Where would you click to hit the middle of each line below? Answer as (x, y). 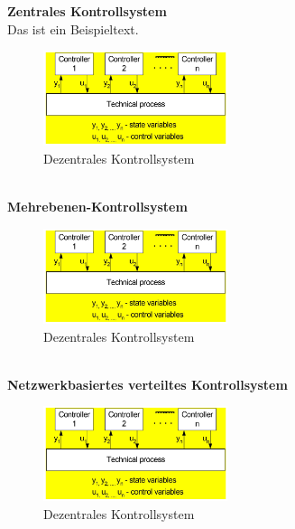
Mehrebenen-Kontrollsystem (97, 207)
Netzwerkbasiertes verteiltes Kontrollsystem (147, 384)
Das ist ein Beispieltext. (73, 28)
